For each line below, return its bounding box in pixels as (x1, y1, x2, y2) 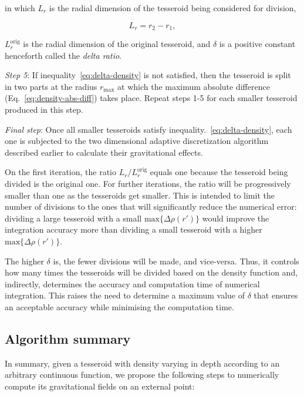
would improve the (202, 212, 269, 224)
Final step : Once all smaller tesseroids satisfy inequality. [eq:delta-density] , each (5, 123, 292, 135)
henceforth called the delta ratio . (5, 49, 122, 61)
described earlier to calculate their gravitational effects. (5, 146, 203, 158)
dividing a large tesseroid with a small (5, 212, 142, 224)
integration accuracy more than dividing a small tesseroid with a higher (5, 223, 262, 236)
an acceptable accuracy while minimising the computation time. (5, 300, 234, 313)
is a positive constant (219, 38, 296, 50)
